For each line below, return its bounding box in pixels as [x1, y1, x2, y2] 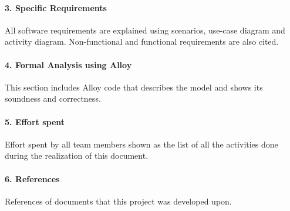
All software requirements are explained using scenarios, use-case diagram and [5, 24, 285, 36]
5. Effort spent [5, 115, 65, 128]
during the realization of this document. [5, 149, 149, 162]
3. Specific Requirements [5, 1, 107, 14]
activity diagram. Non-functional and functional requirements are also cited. [5, 35, 279, 48]
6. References [5, 172, 60, 185]
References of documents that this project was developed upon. [5, 195, 232, 207]
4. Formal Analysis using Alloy [5, 58, 132, 71]
